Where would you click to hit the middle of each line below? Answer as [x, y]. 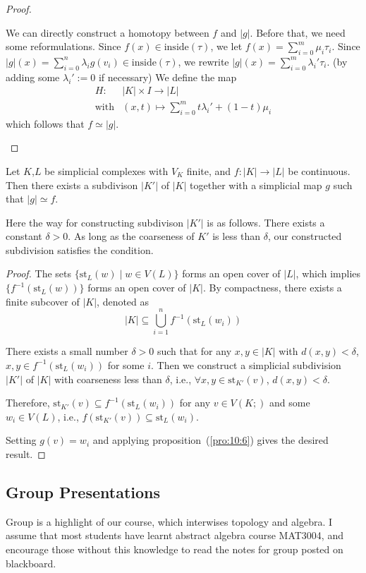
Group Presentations [83, 491]
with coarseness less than [108, 379]
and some [290, 403]
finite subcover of [43, 301]
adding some [33, 77]
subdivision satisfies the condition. [80, 249]
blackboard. [31, 563]
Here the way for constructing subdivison [94, 222]
